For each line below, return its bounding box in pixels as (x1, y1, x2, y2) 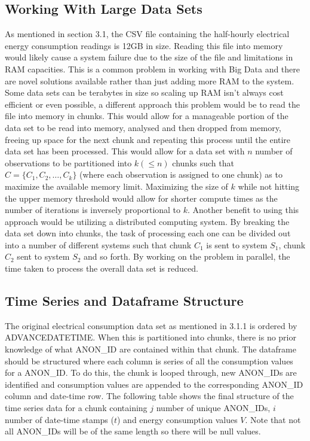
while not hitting (238, 180, 300, 192)
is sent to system (206, 238, 268, 251)
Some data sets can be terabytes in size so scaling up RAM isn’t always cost (5, 86, 284, 99)
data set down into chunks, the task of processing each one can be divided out (5, 227, 291, 239)
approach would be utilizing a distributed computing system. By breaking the (5, 215, 290, 227)
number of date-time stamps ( (5, 413, 114, 425)
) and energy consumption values (117, 413, 238, 425)
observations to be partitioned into (5, 156, 132, 169)
